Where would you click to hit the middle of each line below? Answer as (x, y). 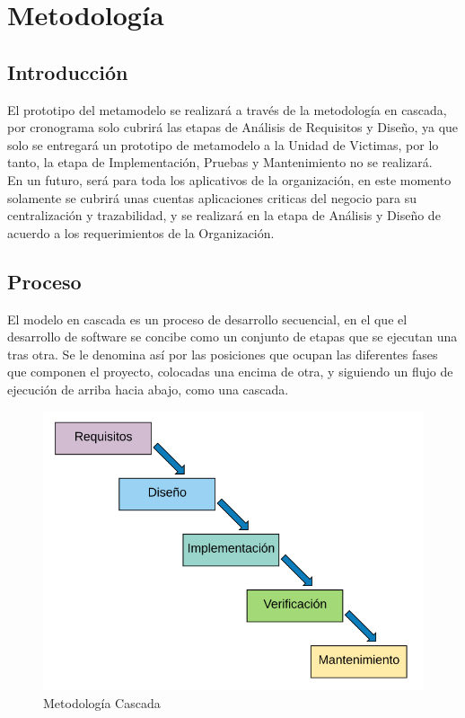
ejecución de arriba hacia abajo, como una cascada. (148, 389)
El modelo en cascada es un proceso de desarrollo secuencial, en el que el (207, 319)
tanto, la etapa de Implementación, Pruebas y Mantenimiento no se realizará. (220, 162)
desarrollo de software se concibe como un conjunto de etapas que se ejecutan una (232, 337)
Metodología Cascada (102, 702)
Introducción (68, 71)
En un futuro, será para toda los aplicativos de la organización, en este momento (229, 179)
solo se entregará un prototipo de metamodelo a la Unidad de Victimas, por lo (223, 144)
